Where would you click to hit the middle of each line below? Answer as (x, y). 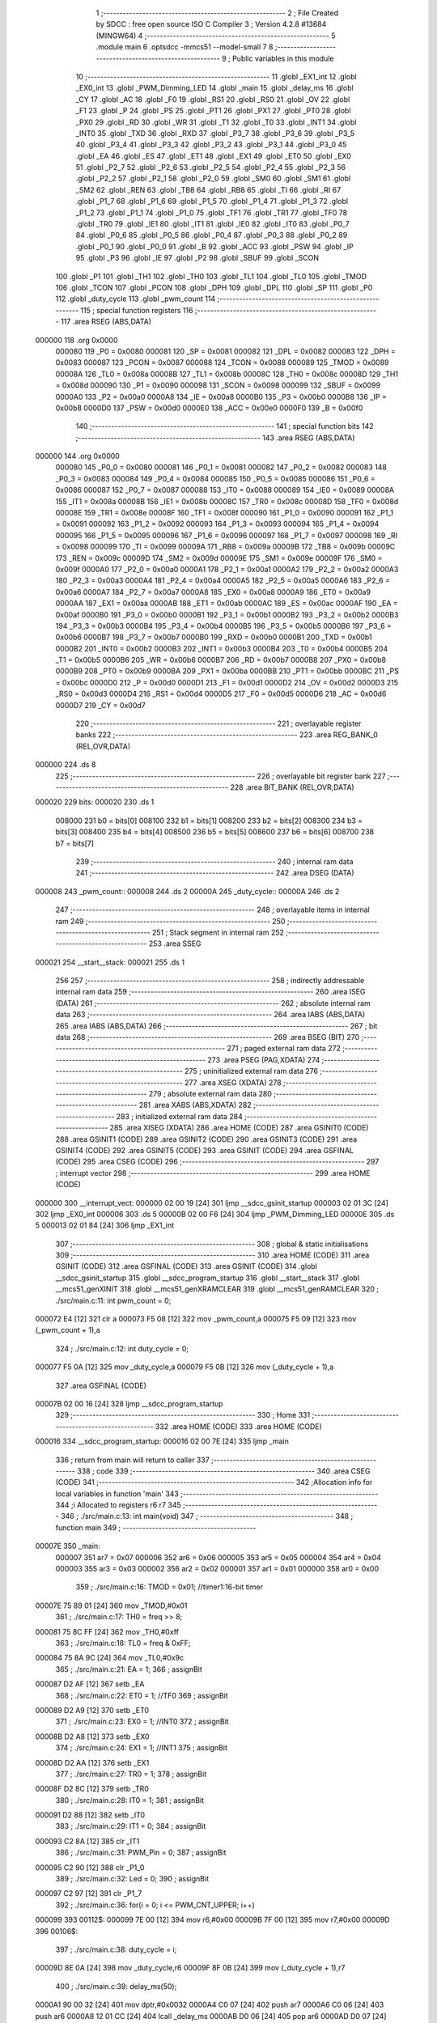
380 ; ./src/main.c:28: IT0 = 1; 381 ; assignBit (130, 1800)
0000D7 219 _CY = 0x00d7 (100, 705)
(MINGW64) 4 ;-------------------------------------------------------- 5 (216, 36)
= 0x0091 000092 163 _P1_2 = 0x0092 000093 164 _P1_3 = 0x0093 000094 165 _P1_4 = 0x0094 (217, 524)
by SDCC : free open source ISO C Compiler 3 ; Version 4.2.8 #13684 (211, 24)
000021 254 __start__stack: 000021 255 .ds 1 (110, 962)
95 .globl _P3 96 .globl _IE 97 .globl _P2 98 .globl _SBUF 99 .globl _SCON (197, 258)
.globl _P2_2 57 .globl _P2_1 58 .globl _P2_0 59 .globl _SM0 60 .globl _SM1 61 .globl (213, 179)
